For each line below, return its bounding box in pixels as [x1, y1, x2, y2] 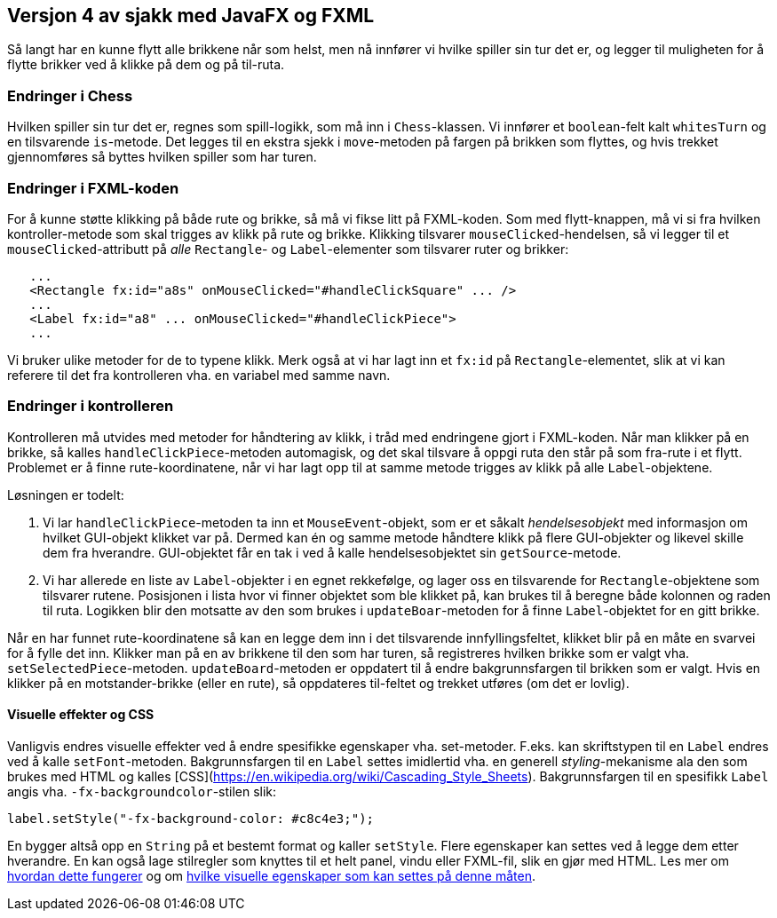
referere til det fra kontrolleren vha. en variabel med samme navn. [7, 367, 391, 383]
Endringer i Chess [7, 86, 133, 105]
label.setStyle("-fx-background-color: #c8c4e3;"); [7, 811, 375, 826]
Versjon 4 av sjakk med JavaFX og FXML [7, 4, 375, 27]
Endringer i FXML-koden [7, 178, 179, 197]
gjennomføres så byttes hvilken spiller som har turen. [7, 149, 317, 165]
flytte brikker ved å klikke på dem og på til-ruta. [7, 57, 285, 73]
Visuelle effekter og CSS [7, 707, 155, 723]
